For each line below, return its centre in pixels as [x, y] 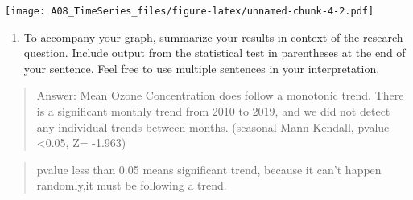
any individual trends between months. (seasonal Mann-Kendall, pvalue [213, 127]
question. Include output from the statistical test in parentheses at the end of [215, 53]
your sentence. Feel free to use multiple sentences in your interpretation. [202, 68]
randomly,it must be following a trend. [132, 185]
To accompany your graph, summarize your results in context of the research [213, 37]
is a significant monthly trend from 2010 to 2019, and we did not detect [213, 111]
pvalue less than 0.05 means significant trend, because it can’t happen [209, 169]
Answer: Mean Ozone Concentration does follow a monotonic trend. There [220, 95]
